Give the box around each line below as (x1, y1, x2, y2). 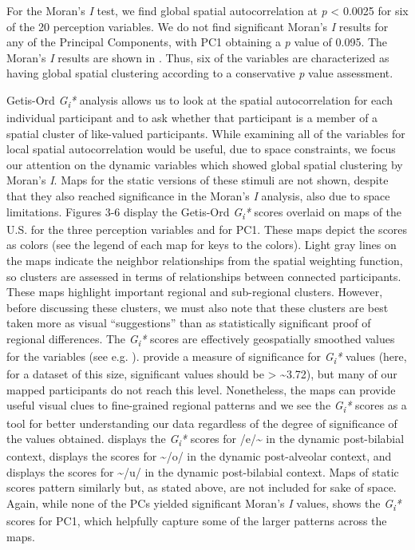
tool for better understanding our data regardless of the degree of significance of (6, 414, 397, 431)
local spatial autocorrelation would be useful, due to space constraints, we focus (6, 140, 396, 157)
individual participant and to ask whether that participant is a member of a (6, 109, 378, 126)
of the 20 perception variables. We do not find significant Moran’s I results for (6, 18, 389, 34)
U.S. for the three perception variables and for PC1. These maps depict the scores (6, 220, 408, 237)
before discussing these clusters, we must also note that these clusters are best (6, 299, 389, 315)
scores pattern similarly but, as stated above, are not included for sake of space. (6, 479, 397, 496)
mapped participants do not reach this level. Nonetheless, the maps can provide (6, 381, 396, 398)
